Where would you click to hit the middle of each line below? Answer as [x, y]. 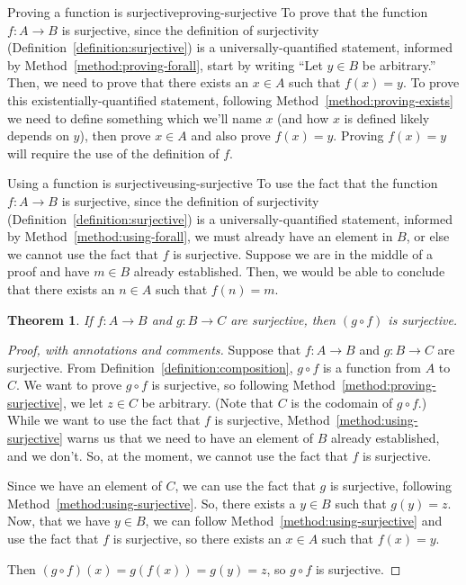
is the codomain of [342, 402]
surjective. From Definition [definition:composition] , [150, 367]
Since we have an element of [85, 486]
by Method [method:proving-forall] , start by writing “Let [165, 64]
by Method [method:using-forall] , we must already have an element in [200, 236]
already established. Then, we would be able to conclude [289, 271]
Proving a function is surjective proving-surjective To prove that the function [218, 12]
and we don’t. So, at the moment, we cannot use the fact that [178, 455]
